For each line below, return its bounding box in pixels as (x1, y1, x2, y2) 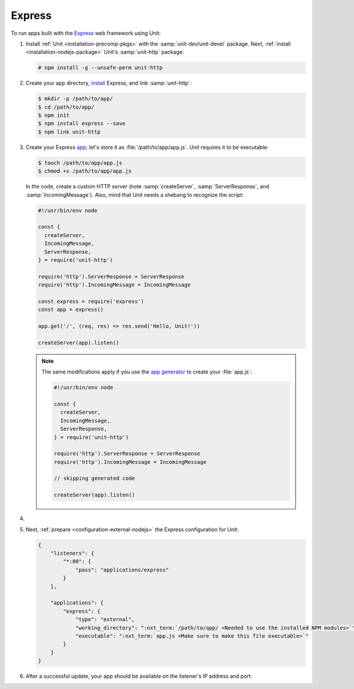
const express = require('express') (38, 298, 145, 304)
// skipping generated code (54, 475, 135, 482)
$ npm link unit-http (38, 128, 101, 135)
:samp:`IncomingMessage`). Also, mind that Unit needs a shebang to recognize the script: (25, 191, 244, 198)
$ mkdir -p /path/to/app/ (38, 95, 113, 102)
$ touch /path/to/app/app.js (38, 160, 123, 166)
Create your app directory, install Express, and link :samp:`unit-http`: (25, 80, 192, 87)
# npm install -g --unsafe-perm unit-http (38, 64, 163, 71)
